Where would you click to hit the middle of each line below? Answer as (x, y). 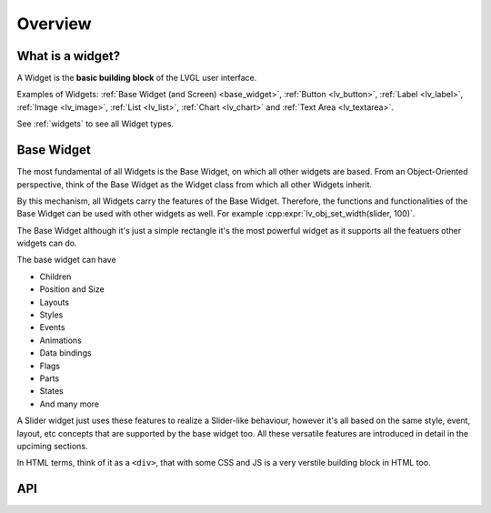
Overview (54, 24)
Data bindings (65, 353)
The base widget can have (67, 260)
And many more (70, 404)
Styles (51, 315)
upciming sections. (52, 446)
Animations (60, 340)
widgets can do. (47, 243)
